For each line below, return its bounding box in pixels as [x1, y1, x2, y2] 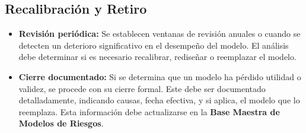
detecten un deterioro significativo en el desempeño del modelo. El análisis [18, 39, 289, 51]
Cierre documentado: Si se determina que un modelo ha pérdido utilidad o [18, 70, 301, 83]
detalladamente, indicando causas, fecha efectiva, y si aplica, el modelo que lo [18, 94, 300, 106]
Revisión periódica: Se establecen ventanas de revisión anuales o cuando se [18, 27, 301, 40]
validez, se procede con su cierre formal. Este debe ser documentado [18, 82, 266, 94]
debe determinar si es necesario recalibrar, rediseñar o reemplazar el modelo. [18, 50, 297, 63]
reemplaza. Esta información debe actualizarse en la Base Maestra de [18, 105, 280, 118]
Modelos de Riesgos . [18, 117, 104, 129]
